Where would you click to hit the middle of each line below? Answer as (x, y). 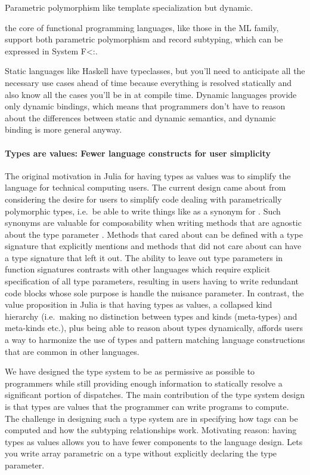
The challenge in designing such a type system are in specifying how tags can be (151, 418)
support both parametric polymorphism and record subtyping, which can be (144, 39)
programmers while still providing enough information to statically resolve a (144, 383)
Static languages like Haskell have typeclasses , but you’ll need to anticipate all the (155, 71)
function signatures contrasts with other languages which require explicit (138, 269)
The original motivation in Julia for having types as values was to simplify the (148, 175)
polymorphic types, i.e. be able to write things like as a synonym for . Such (143, 211)
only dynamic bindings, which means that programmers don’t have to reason (145, 106)
